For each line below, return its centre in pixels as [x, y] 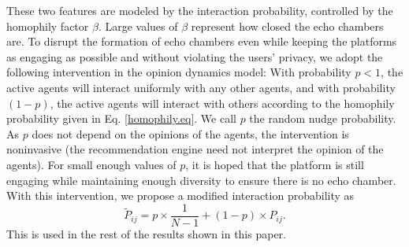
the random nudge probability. [323, 118]
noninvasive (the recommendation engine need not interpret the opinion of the [195, 149]
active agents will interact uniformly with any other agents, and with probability [201, 87]
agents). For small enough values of [91, 164]
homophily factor [48, 26]
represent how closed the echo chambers [287, 26]
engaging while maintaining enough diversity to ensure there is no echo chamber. [201, 180]
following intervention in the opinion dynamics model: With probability [179, 72]
